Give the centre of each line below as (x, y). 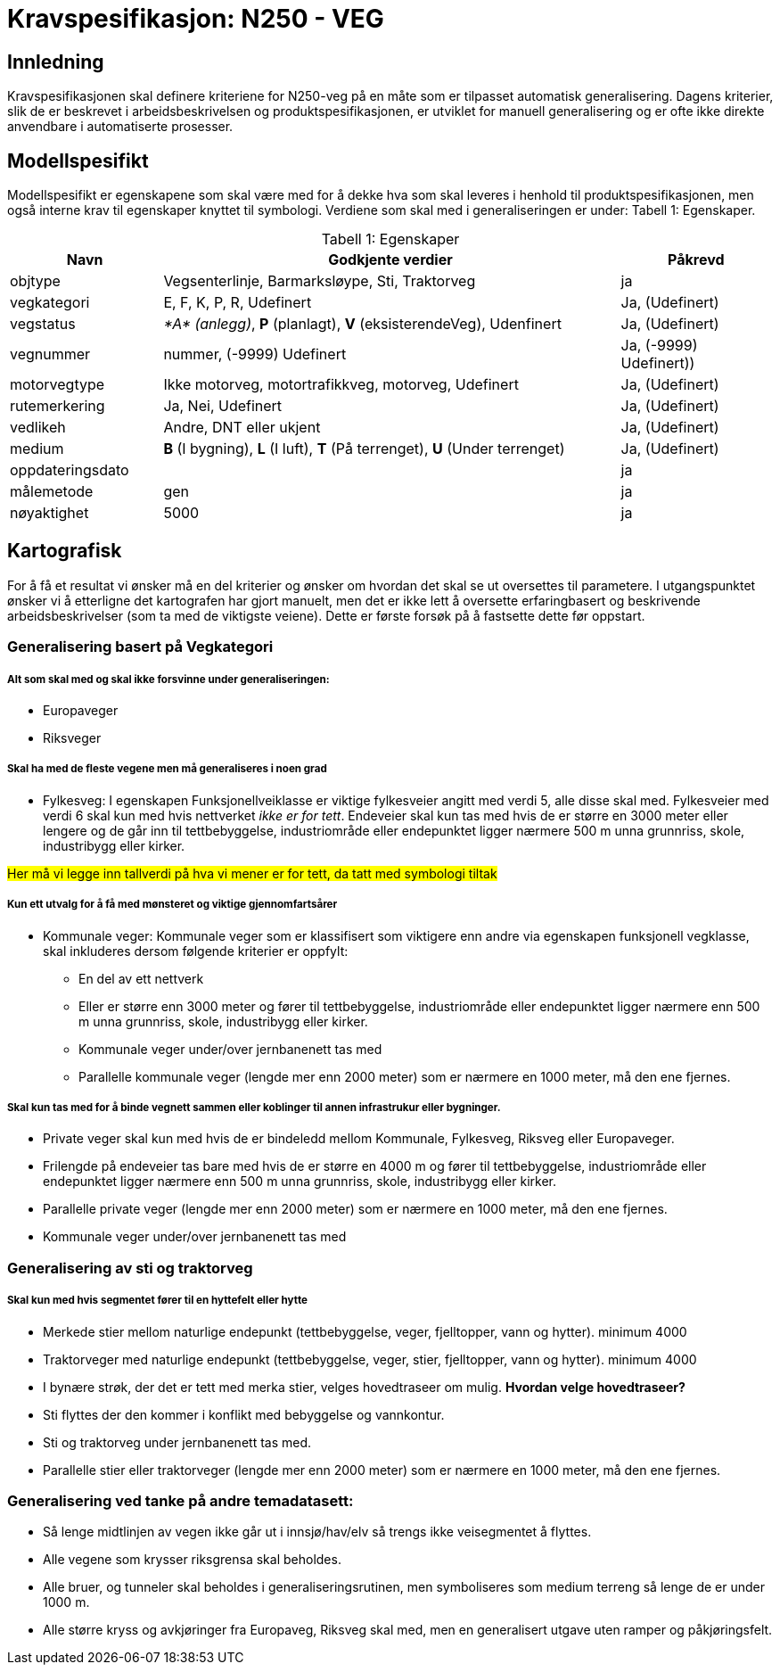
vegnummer (50, 354)
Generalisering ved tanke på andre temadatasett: (181, 1500)
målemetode (52, 492)
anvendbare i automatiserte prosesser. (120, 127)
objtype (35, 281)
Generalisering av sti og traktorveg (130, 1268)
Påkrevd (696, 260)
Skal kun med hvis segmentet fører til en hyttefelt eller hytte (157, 1301)
